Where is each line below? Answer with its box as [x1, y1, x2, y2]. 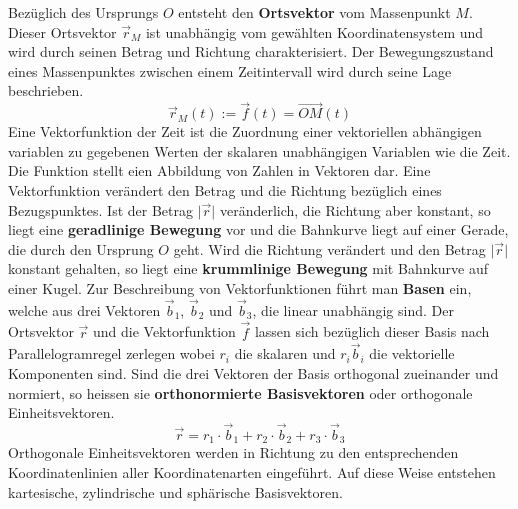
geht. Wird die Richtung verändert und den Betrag [173, 238, 486, 259]
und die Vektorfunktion [92, 321, 236, 342]
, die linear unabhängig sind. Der [252, 299, 454, 320]
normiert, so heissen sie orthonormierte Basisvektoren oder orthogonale [8, 382, 473, 403]
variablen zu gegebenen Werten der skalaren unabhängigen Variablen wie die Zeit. [8, 140, 511, 161]
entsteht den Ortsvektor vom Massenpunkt [178, 2, 451, 22]
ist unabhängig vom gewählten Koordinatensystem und [145, 21, 484, 42]
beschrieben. [8, 80, 84, 101]
